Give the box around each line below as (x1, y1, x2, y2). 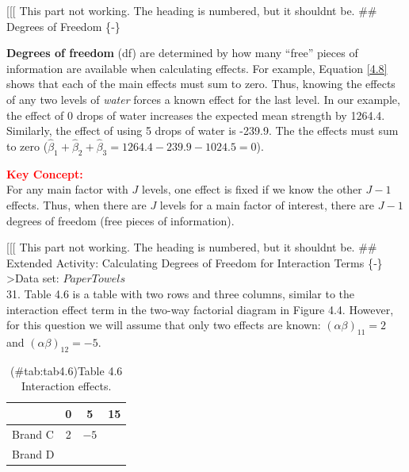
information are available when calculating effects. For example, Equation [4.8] (6, 59, 388, 76)
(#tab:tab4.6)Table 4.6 (10, 362, 123, 378)
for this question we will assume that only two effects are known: (6, 317, 321, 333)
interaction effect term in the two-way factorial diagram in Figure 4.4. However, (6, 301, 394, 317)
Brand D (12, 445, 55, 462)
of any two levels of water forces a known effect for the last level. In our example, (6, 90, 400, 107)
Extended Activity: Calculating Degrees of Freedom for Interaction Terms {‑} (6, 254, 383, 271)
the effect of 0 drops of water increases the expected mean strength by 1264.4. (6, 106, 385, 123)
